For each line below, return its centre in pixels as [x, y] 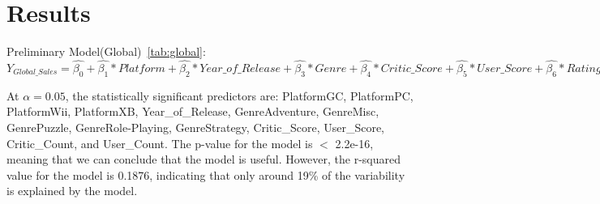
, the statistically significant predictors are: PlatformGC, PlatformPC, [239, 95]
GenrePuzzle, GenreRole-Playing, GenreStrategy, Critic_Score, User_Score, [196, 127]
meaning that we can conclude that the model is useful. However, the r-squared [204, 159]
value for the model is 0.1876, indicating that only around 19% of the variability [206, 174]
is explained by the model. [72, 191]
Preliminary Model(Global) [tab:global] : [106, 51]
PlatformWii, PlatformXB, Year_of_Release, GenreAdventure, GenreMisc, [193, 111]
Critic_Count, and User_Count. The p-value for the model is [160, 143]
